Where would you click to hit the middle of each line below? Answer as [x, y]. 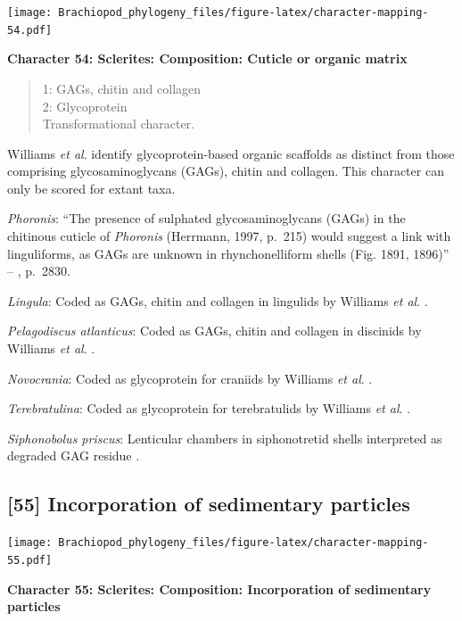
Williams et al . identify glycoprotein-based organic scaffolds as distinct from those [231, 153]
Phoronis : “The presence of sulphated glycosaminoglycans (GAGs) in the [206, 218]
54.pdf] [30, 30]
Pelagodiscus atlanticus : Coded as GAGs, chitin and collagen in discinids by [214, 331]
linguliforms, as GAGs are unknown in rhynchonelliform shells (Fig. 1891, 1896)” [228, 253]
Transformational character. [118, 124]
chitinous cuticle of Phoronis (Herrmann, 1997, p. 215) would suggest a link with [229, 236]
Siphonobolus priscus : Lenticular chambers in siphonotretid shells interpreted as [225, 438]
